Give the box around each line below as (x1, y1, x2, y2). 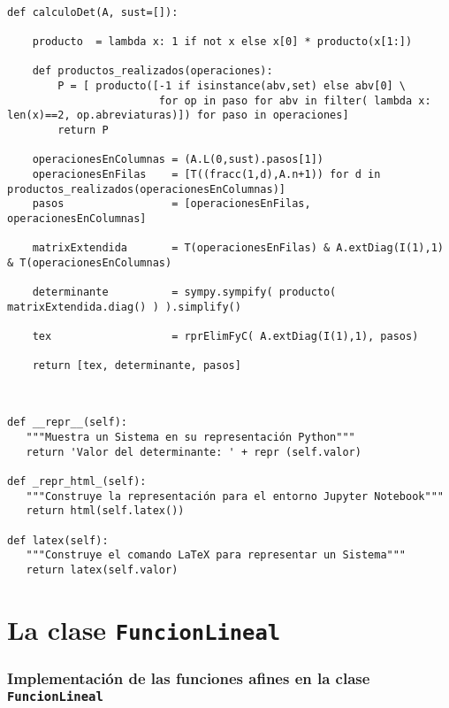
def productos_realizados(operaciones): (32, 65, 273, 78)
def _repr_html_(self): (7, 475, 147, 488)
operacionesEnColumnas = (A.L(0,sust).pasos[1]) (32, 153, 323, 166)
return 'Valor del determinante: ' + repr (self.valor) (26, 445, 361, 458)
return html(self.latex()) (26, 504, 185, 518)
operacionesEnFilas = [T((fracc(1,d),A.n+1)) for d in (32, 167, 381, 181)
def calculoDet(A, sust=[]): (7, 5, 179, 19)
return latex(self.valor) (26, 563, 179, 576)
